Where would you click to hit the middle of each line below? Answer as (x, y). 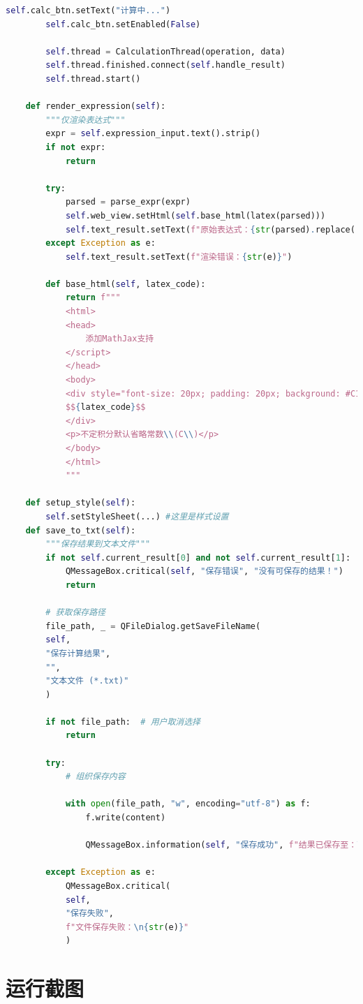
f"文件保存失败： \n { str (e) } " (127, 927)
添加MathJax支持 (120, 339)
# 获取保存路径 (75, 613)
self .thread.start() (93, 79)
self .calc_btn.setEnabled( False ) (123, 24)
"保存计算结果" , (78, 653)
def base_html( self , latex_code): (126, 284)
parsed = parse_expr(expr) (128, 202)
